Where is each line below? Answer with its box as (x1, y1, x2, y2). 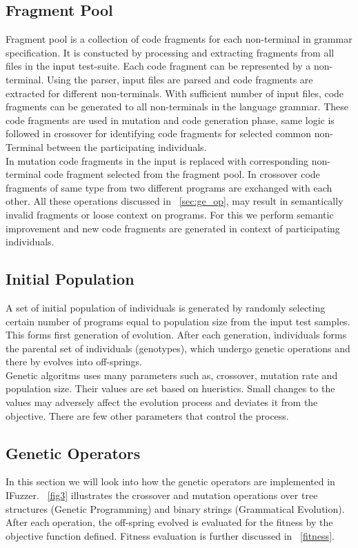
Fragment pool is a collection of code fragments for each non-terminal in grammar (6, 32, 352, 46)
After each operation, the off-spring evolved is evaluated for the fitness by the (6, 515, 333, 529)
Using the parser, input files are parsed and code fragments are (46, 72, 313, 86)
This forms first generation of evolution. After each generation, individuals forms (6, 327, 347, 342)
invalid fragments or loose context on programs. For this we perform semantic (6, 207, 334, 221)
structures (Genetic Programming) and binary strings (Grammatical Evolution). (6, 501, 345, 516)
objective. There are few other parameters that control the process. (6, 408, 289, 423)
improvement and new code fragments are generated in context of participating (6, 221, 340, 235)
